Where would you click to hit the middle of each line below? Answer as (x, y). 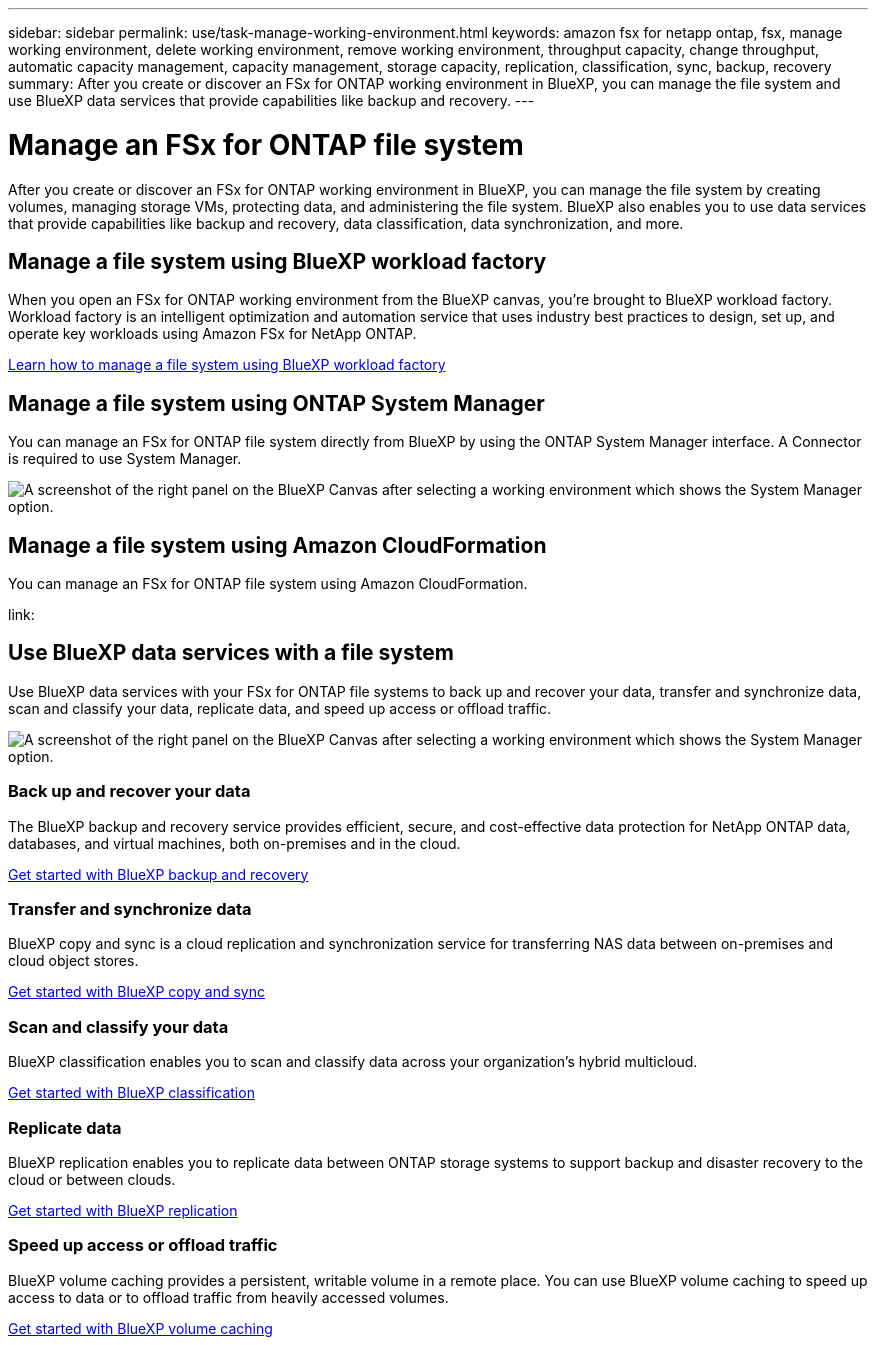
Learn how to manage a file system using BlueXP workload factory (227, 365)
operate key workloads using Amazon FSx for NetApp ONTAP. (212, 334)
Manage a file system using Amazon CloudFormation (277, 545)
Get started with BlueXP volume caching (140, 1328)
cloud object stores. (73, 961)
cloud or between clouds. (92, 1179)
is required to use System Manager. (125, 459)
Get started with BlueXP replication (123, 1210)
